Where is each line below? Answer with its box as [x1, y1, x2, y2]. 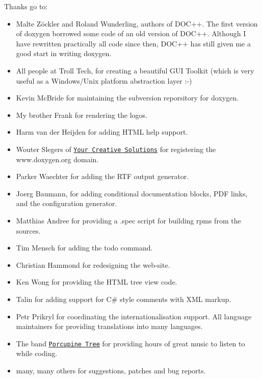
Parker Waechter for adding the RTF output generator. [16, 171, 189, 182]
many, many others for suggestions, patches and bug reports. [16, 365, 206, 375]
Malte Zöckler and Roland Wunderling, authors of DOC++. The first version [16, 18, 258, 29]
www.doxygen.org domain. [16, 154, 99, 164]
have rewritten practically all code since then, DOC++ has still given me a [16, 38, 251, 48]
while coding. [16, 348, 58, 359]
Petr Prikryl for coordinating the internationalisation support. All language [16, 311, 252, 321]
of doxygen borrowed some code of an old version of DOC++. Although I [16, 28, 246, 39]
